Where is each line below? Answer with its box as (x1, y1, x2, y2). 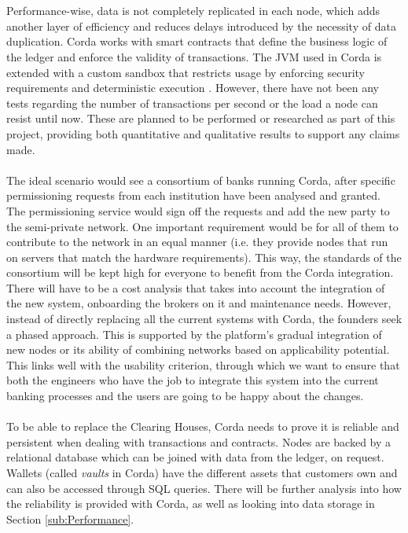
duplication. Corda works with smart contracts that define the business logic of (6, 33, 388, 50)
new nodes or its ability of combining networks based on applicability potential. (6, 341, 390, 358)
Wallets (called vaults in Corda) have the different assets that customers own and (6, 465, 398, 480)
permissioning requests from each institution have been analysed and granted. (6, 187, 380, 204)
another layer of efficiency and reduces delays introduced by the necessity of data (6, 17, 396, 34)
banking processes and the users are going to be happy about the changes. (6, 388, 364, 404)
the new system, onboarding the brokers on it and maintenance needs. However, (6, 295, 391, 311)
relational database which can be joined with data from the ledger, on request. (6, 449, 384, 465)
